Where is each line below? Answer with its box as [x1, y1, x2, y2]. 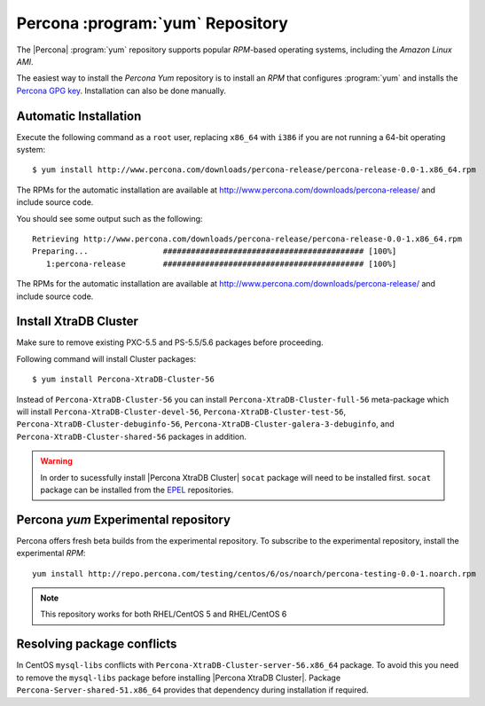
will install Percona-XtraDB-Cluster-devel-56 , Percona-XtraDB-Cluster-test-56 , [16, 406, 347, 417]
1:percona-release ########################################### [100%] [45, 258, 397, 269]
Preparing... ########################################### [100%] [32, 247, 397, 256]
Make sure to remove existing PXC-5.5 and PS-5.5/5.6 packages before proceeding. [16, 337, 324, 348]
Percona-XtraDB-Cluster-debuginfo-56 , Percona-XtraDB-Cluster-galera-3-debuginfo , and [16, 419, 395, 429]
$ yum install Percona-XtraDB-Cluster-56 [32, 374, 215, 385]
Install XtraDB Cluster [16, 314, 139, 329]
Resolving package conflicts [16, 637, 177, 652]
